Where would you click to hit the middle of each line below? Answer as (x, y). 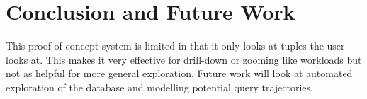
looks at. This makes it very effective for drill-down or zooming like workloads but (184, 59)
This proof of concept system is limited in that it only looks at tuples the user (175, 46)
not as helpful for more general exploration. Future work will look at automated (179, 73)
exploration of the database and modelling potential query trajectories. (159, 87)
